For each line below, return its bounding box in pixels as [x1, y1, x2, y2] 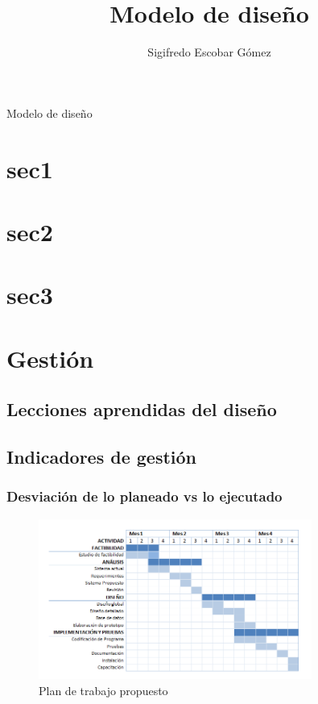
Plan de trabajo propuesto [39, 681, 168, 698]
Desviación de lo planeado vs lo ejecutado [6, 486, 283, 506]
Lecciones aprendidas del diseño [6, 397, 277, 422]
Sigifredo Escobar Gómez [147, 44, 271, 60]
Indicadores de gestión [6, 444, 197, 469]
